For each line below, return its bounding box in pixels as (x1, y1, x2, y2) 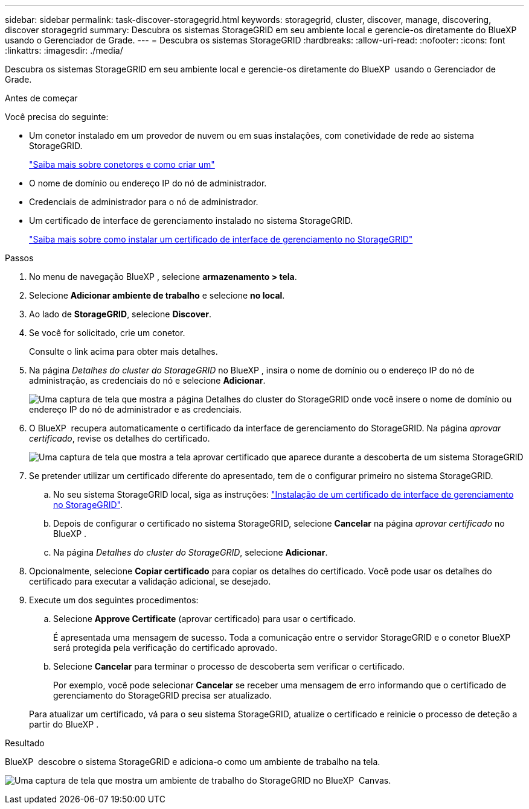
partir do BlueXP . (29, 719, 99, 729)
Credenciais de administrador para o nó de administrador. (29, 197, 258, 207)
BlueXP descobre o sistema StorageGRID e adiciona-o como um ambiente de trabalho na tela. (5, 757, 380, 767)
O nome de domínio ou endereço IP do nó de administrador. (29, 178, 267, 188)
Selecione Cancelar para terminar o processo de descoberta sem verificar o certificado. (53, 661, 405, 671)
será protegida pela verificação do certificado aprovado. (53, 642, 278, 653)
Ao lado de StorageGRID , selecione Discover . (29, 309, 211, 319)
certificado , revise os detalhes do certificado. (29, 433, 210, 443)
